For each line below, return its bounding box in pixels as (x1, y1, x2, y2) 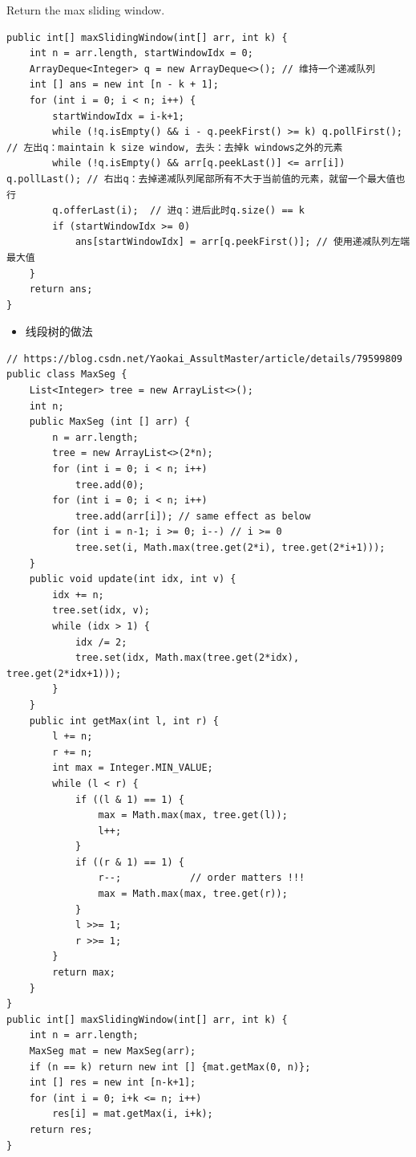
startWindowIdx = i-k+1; (52, 110, 184, 122)
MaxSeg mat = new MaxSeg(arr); (29, 1045, 196, 1057)
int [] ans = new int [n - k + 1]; (29, 79, 219, 91)
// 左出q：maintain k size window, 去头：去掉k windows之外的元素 (6, 141, 343, 153)
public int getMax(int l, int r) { (29, 715, 219, 727)
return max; (52, 967, 116, 979)
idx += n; (52, 589, 104, 601)
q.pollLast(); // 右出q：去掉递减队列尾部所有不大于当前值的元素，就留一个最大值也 (6, 173, 406, 185)
